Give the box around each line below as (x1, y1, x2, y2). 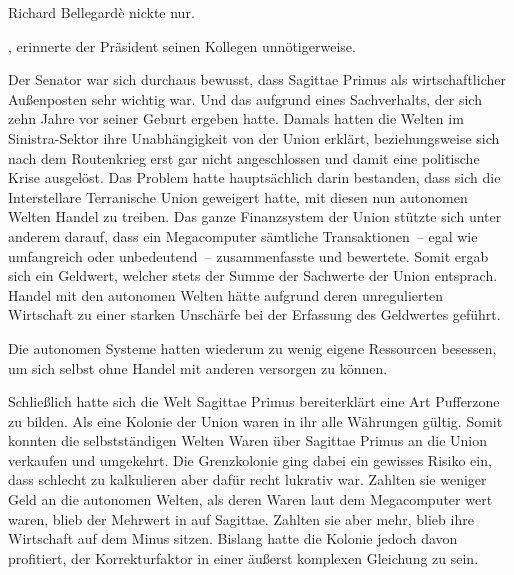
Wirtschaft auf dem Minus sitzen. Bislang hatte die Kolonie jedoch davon (8, 528, 458, 549)
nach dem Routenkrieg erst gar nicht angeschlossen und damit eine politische (8, 147, 480, 168)
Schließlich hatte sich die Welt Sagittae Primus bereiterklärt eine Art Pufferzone (8, 391, 500, 412)
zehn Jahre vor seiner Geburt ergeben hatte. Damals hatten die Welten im (8, 108, 464, 129)
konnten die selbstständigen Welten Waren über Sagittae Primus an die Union (8, 430, 487, 451)
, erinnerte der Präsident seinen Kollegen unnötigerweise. (8, 35, 356, 56)
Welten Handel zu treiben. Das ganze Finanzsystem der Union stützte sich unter (8, 206, 502, 227)
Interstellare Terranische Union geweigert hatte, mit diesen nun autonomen (8, 186, 468, 207)
